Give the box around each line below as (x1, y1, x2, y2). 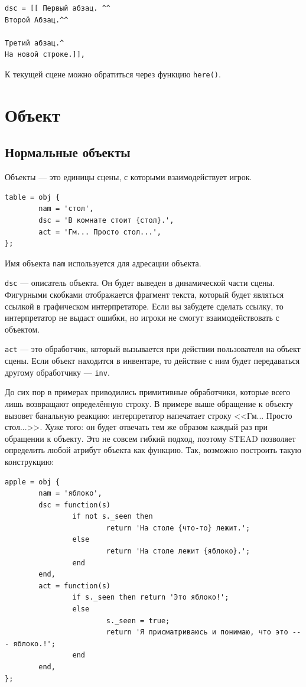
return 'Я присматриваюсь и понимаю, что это (106, 628, 288, 637)
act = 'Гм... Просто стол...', (38, 227, 161, 236)
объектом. (5, 323, 40, 335)
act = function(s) (38, 581, 110, 590)
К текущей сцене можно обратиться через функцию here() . (5, 67, 221, 80)
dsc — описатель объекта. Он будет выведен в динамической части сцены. (5, 276, 275, 289)
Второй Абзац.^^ (5, 15, 69, 24)
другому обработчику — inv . (5, 366, 110, 378)
